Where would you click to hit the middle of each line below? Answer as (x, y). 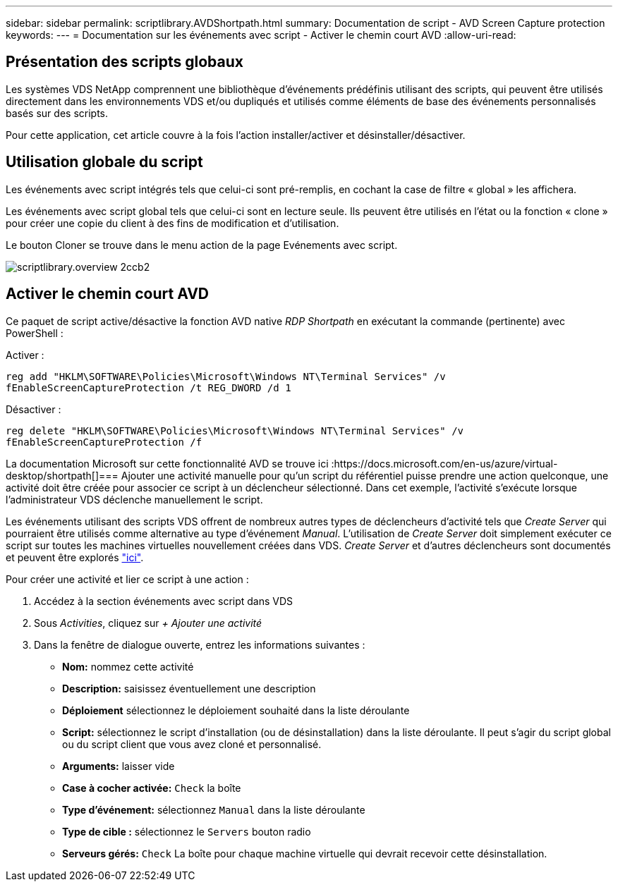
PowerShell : (35, 333)
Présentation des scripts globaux (125, 62)
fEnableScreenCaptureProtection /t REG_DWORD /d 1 (149, 387)
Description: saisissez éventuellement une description (189, 688)
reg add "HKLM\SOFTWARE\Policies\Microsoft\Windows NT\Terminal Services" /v (226, 376)
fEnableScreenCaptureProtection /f (104, 442)
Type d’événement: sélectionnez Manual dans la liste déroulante (214, 809)
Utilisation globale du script (104, 162)
